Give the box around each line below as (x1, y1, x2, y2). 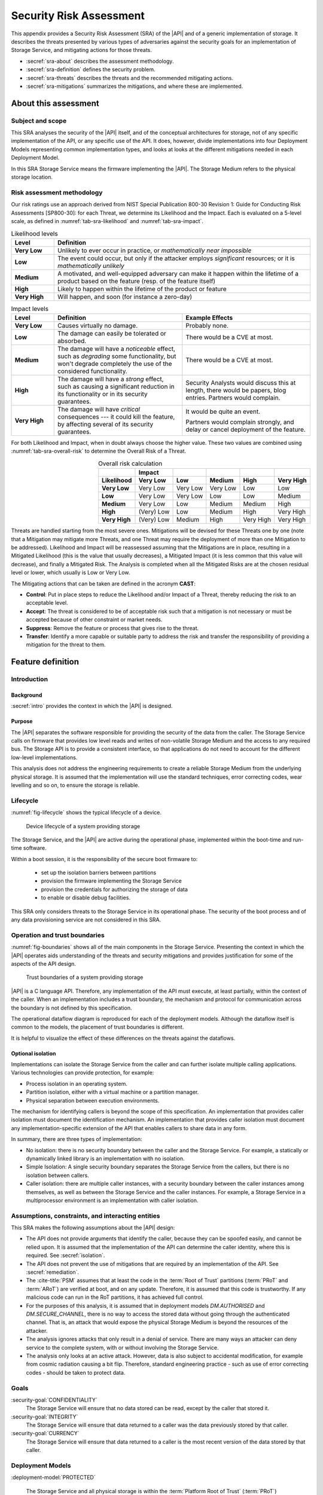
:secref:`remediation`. (26, 1268, 80, 1276)
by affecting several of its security (57, 420, 154, 429)
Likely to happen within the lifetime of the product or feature (57, 285, 227, 293)
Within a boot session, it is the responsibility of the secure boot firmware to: (11, 855, 198, 862)
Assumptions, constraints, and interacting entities (11, 1212, 160, 1220)
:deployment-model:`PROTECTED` (11, 1474, 96, 1481)
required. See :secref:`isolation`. (26, 1252, 105, 1259)
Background (11, 691, 42, 698)
